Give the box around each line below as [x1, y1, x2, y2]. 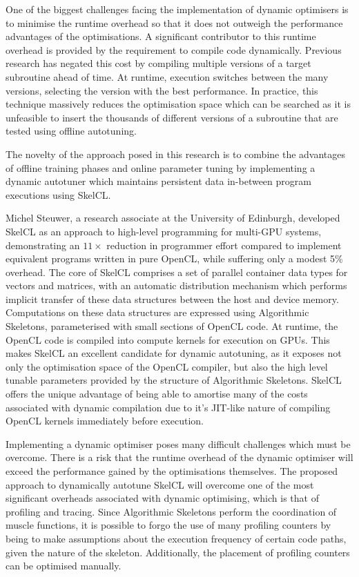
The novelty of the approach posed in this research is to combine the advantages [6, 146, 346, 161]
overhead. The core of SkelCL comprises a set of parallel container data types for [6, 264, 348, 279]
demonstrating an [6, 237, 80, 252]
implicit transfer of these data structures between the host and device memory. [6, 291, 339, 306]
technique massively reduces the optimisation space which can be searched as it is [6, 97, 351, 111]
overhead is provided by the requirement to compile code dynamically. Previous [6, 42, 342, 57]
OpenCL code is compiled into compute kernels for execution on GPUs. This [6, 332, 330, 346]
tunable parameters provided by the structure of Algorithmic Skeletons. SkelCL [6, 373, 342, 387]
